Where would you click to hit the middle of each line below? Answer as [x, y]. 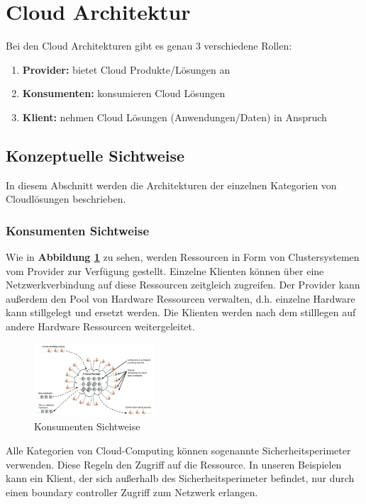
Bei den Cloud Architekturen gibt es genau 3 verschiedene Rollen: [149, 46]
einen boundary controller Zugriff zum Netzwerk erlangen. [132, 492]
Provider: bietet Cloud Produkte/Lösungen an [126, 69]
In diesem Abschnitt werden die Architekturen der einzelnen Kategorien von [171, 185]
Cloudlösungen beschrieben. [66, 199]
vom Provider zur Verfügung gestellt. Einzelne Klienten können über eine [165, 270]
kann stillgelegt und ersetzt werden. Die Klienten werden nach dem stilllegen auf [181, 312]
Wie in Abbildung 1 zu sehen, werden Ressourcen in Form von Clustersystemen [183, 257]
